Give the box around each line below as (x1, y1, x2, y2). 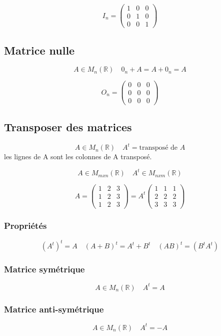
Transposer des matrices (4, 119, 132, 134)
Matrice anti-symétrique (4, 302, 104, 315)
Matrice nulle (4, 42, 75, 58)
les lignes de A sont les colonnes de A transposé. (4, 151, 152, 162)
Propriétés (4, 219, 47, 232)
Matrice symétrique (4, 263, 85, 275)
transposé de (139, 144, 177, 152)
